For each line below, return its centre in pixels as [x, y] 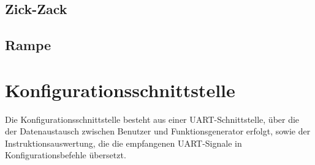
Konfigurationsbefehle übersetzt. [66, 155]
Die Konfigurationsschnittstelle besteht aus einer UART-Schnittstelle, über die [152, 119]
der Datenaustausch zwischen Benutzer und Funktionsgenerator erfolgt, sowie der [158, 131]
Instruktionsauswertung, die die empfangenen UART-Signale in [123, 143]
